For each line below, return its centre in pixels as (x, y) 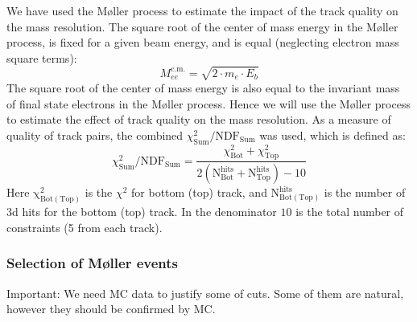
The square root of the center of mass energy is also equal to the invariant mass (203, 87)
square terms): (42, 57)
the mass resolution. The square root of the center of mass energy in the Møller (202, 26)
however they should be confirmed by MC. (111, 309)
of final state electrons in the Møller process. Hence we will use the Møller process (208, 103)
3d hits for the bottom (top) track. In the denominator (142, 212)
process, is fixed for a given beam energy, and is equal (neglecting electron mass (203, 42)
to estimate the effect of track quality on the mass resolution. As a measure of (199, 119)
